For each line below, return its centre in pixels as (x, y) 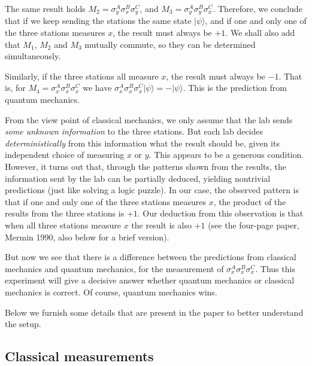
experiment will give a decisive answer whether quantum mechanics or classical (150, 280)
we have (97, 88)
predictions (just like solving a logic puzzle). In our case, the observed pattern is (152, 190)
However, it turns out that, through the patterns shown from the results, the (146, 166)
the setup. (23, 324)
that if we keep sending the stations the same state (98, 21)
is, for (15, 88)
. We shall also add (260, 33)
